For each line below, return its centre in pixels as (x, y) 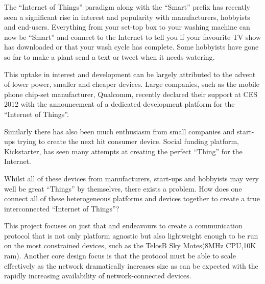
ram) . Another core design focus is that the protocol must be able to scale (120, 256)
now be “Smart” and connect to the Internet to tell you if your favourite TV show (133, 37)
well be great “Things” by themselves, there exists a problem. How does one (123, 188)
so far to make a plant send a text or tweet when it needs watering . (110, 56)
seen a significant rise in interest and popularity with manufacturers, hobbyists (127, 17)
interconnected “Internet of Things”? (62, 208)
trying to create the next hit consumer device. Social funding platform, (128, 141)
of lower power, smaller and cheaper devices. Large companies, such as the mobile (132, 84)
